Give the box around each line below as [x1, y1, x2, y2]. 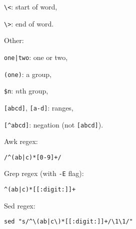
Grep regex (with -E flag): [4, 168, 84, 178]
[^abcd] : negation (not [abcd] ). [4, 119, 103, 129]
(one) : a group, [4, 68, 51, 79]
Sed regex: [4, 200, 35, 210]
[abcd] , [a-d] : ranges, [4, 102, 73, 112]
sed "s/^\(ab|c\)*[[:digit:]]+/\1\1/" [4, 218, 133, 225]
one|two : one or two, [4, 51, 68, 62]
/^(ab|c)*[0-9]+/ [4, 153, 61, 161]
